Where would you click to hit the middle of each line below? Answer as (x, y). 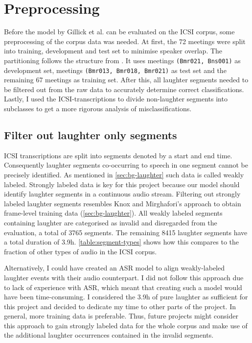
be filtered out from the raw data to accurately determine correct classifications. (124, 89)
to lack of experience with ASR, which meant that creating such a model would (123, 287)
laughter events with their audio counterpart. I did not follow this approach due (124, 277)
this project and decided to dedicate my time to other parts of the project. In (120, 306)
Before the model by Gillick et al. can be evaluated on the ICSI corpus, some (119, 32)
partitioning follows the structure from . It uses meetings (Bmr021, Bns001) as (122, 60)
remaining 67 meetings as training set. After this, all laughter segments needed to (126, 80)
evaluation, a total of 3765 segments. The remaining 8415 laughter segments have (126, 232)
